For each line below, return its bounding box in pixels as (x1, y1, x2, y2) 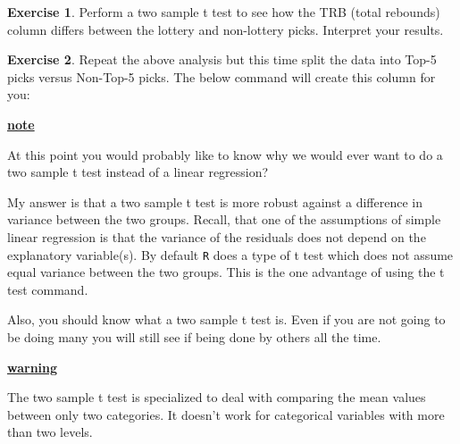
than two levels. (7, 423, 93, 441)
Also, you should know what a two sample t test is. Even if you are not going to (7, 310, 446, 329)
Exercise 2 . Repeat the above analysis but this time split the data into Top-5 (7, 50, 437, 69)
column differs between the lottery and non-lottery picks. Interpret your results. (7, 20, 444, 38)
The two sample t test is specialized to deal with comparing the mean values (7, 388, 426, 406)
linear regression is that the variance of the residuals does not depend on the (7, 227, 426, 246)
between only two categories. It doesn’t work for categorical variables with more (7, 405, 445, 423)
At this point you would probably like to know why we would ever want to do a (7, 145, 443, 163)
